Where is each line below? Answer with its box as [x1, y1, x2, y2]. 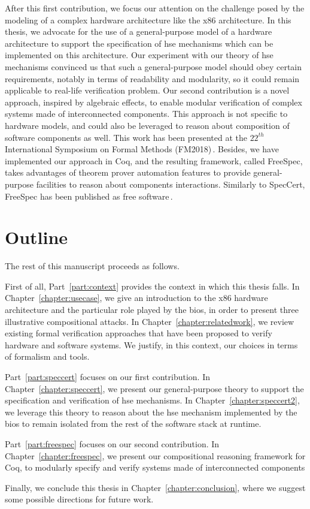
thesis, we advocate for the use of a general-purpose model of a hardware [5, 25, 272, 38]
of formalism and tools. [5, 350, 90, 363]
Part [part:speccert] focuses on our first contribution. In [5, 370, 211, 382]
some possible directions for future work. [5, 493, 154, 505]
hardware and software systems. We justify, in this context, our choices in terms [5, 338, 298, 351]
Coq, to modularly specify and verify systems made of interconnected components [5, 461, 305, 474]
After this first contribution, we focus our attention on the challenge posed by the [5, 2, 305, 14]
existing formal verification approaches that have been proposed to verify [5, 327, 272, 339]
